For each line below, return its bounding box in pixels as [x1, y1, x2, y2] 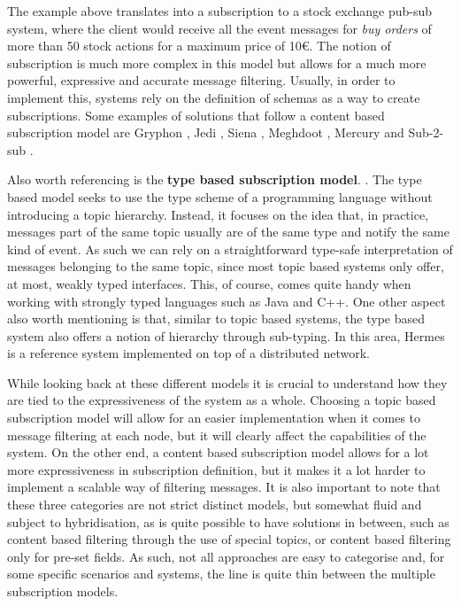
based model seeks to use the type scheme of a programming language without [7, 187, 433, 206]
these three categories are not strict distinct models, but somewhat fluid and [7, 495, 422, 514]
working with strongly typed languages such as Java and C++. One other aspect [7, 291, 446, 310]
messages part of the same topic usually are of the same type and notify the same [7, 222, 449, 241]
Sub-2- [408, 123, 444, 142]
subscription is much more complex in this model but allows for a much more [7, 53, 426, 72]
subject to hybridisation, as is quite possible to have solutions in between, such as [7, 512, 449, 531]
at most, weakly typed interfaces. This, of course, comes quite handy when [7, 274, 411, 292]
